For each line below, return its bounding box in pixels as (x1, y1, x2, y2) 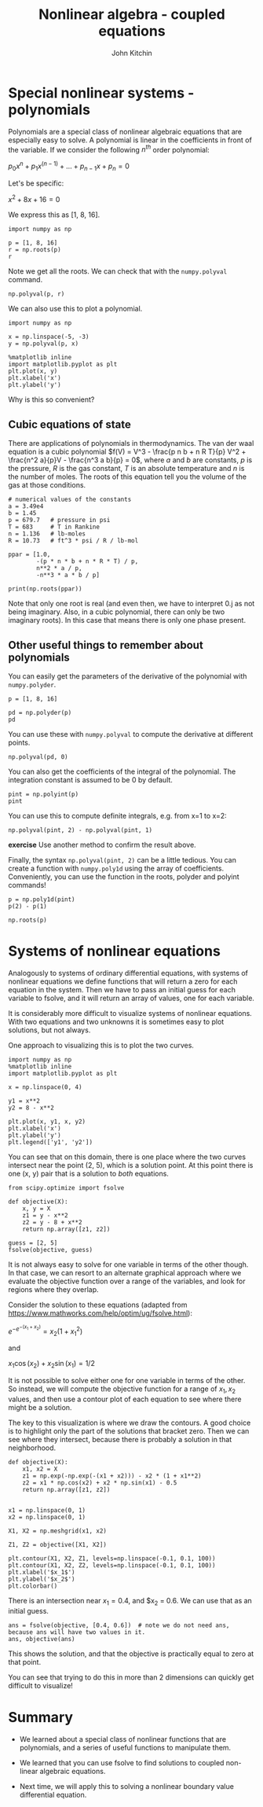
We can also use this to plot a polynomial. (8, 304, 143, 314)
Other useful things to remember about (8, 639, 204, 652)
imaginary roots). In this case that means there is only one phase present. (8, 616, 246, 625)
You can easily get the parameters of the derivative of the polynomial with (8, 672, 247, 681)
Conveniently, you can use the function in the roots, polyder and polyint (8, 872, 239, 881)
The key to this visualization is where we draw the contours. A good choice (8, 1418, 251, 1427)
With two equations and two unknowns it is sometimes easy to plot (8, 1017, 225, 1027)
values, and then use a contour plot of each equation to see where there (8, 1394, 242, 1404)
